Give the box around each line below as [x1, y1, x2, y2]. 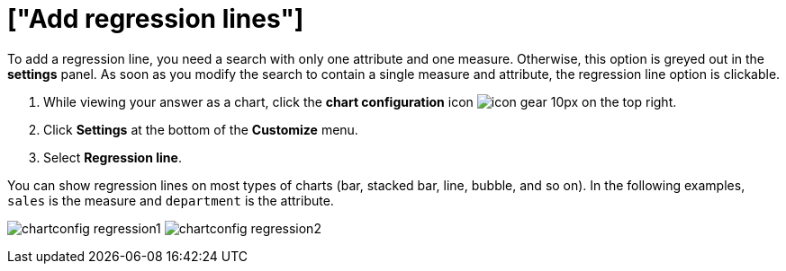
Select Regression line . [43, 149, 182, 165]
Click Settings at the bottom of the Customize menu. [43, 121, 358, 137]
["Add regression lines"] [7, 4, 304, 34]
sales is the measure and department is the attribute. [7, 192, 334, 208]
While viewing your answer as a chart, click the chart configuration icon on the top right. [43, 93, 677, 109]
